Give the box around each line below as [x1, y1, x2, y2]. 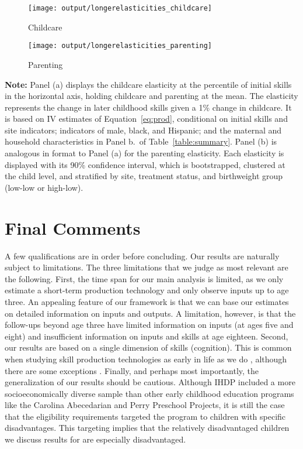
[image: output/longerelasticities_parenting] [28, 42, 212, 50]
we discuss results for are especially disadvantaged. [5, 433, 186, 445]
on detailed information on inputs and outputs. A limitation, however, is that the [5, 307, 296, 319]
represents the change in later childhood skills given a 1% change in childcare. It [5, 101, 292, 113]
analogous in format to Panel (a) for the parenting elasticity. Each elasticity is [5, 147, 284, 159]
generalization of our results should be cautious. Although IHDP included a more [5, 376, 295, 388]
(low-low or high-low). [5, 181, 83, 193]
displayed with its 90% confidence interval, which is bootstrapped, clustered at [5, 158, 285, 170]
